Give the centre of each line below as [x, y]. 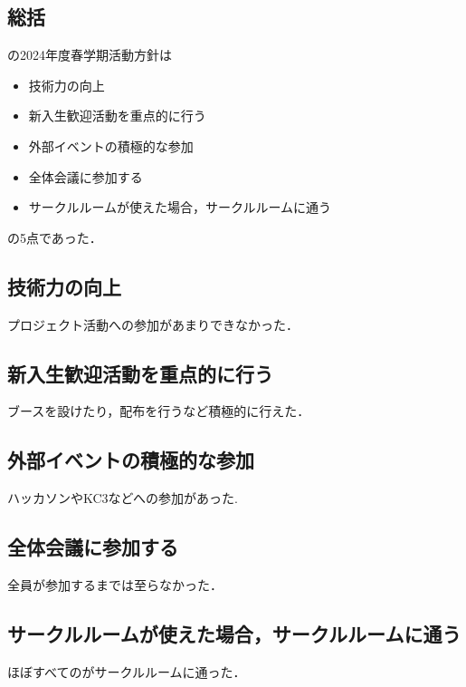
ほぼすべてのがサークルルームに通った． [127, 671]
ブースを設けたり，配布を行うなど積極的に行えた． [159, 411]
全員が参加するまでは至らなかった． [115, 584]
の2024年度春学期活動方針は [90, 55]
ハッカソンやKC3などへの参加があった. [123, 498]
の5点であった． [55, 237]
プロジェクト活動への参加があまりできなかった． [153, 324]
